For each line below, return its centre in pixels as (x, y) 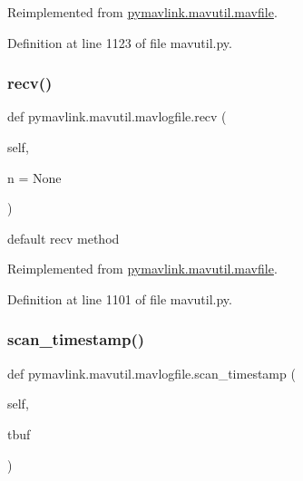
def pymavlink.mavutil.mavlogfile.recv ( (117, 116)
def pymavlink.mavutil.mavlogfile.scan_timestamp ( (151, 373)
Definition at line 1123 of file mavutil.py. (120, 42)
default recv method (64, 238)
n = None (34, 177)
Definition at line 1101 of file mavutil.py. (120, 298)
